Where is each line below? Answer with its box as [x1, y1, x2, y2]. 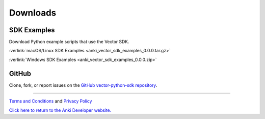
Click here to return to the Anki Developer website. [9, 107, 111, 113]
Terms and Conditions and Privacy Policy [9, 98, 92, 104]
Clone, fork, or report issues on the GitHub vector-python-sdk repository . [9, 82, 157, 88]
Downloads [9, 7, 56, 18]
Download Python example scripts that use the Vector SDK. [9, 39, 130, 45]
